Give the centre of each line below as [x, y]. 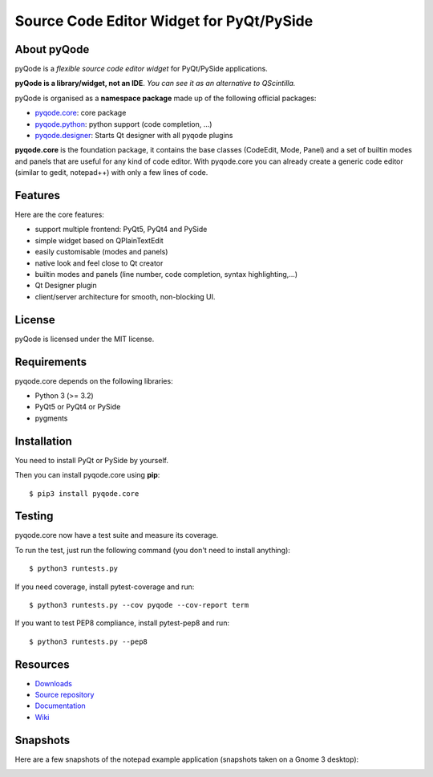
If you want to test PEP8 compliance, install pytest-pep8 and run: [122, 623]
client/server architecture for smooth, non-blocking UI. [125, 296]
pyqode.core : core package [81, 113]
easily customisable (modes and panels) [101, 252]
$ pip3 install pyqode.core [84, 493]
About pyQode [52, 49]
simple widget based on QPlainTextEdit [99, 240]
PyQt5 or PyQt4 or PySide [78, 407]
